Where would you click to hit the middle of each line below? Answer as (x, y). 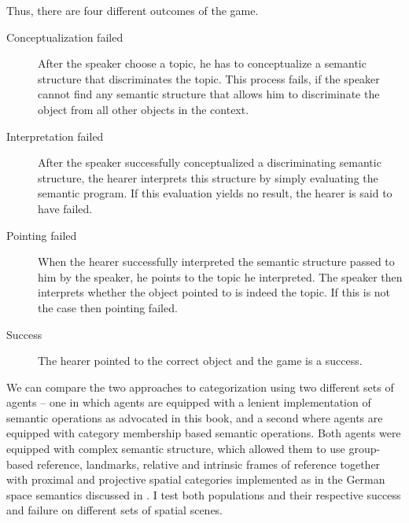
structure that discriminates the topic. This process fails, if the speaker (209, 78)
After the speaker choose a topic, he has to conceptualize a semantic (202, 63)
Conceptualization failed (65, 37)
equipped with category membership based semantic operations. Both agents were (204, 433)
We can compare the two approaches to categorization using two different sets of (200, 387)
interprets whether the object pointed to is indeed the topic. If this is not (214, 292)
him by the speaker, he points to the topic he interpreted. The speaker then (220, 276)
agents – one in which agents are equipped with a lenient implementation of (189, 402)
